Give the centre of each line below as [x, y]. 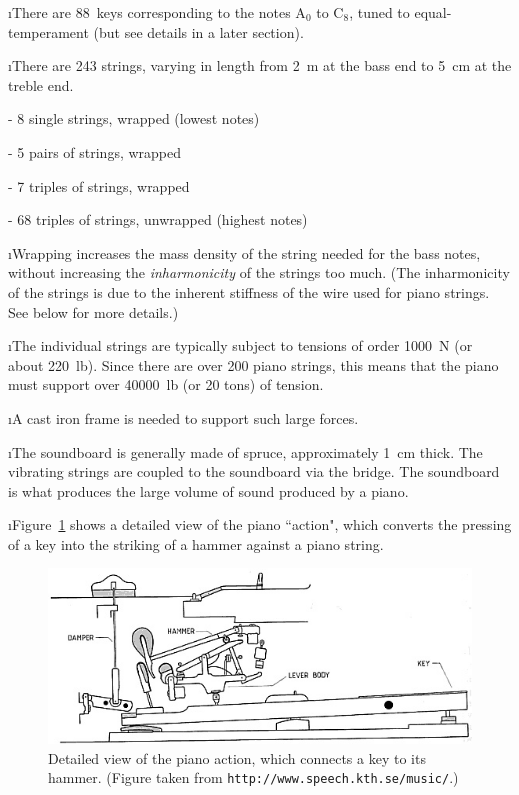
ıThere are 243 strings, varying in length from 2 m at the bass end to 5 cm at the [260, 65]
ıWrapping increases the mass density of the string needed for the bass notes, [244, 252]
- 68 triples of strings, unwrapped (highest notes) [158, 219]
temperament [48, 31]
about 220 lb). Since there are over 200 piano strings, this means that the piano [253, 364]
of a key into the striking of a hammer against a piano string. [196, 543]
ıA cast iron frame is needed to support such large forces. [183, 417]
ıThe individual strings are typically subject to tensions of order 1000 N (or [240, 345]
